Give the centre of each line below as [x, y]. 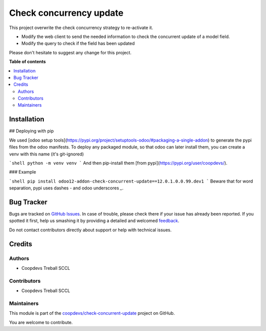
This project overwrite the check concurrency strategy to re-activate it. [81, 28]
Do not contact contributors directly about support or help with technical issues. [90, 230]
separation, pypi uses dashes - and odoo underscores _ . [66, 188]
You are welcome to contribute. [41, 322]
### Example [23, 172]
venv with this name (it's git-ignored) [47, 154]
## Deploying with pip [32, 131]
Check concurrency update [66, 13]
